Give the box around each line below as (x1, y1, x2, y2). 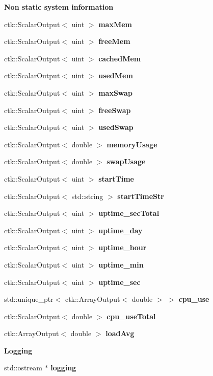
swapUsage (107, 156, 146, 167)
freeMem (98, 36, 130, 47)
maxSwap (98, 87, 132, 98)
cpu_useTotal (107, 311, 156, 321)
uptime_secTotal (98, 208, 159, 218)
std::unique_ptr (4, 294, 54, 304)
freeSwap (98, 104, 131, 115)
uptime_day (98, 225, 143, 235)
